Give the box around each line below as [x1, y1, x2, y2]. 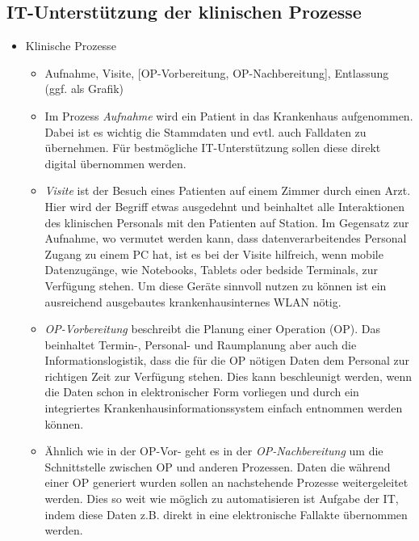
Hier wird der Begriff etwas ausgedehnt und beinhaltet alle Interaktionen [44, 197, 405, 214]
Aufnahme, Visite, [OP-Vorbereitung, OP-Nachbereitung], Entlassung [44, 64, 389, 81]
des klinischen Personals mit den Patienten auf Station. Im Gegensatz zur [44, 213, 409, 230]
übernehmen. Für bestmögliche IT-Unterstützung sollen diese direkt [44, 139, 381, 156]
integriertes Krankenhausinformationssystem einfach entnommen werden [44, 399, 403, 416]
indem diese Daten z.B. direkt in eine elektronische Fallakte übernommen [44, 505, 408, 522]
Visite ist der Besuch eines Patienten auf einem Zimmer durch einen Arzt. [44, 182, 411, 199]
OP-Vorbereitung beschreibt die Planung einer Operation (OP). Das [44, 320, 380, 337]
